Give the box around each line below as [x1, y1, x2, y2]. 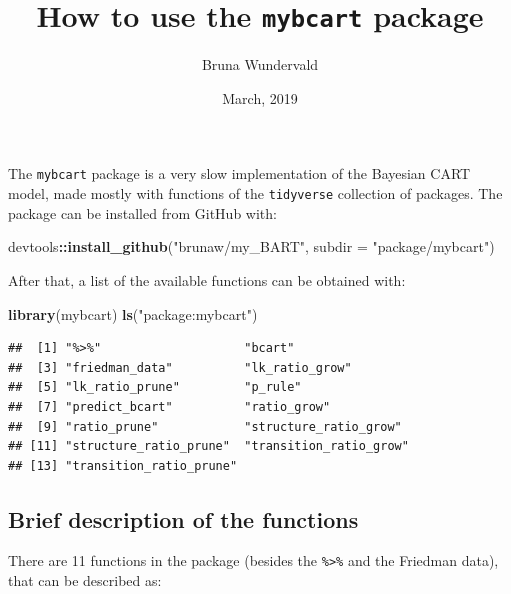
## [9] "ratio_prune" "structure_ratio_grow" [8, 419, 402, 434]
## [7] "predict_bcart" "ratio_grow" [8, 399, 331, 414]
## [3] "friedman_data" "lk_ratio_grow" [8, 360, 352, 375]
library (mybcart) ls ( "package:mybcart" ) [8, 303, 258, 324]
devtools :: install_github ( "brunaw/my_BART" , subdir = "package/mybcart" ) [8, 236, 495, 257]
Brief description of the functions [8, 503, 359, 534]
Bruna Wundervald [201, 54, 319, 75]
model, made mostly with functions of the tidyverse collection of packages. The [8, 183, 503, 204]
